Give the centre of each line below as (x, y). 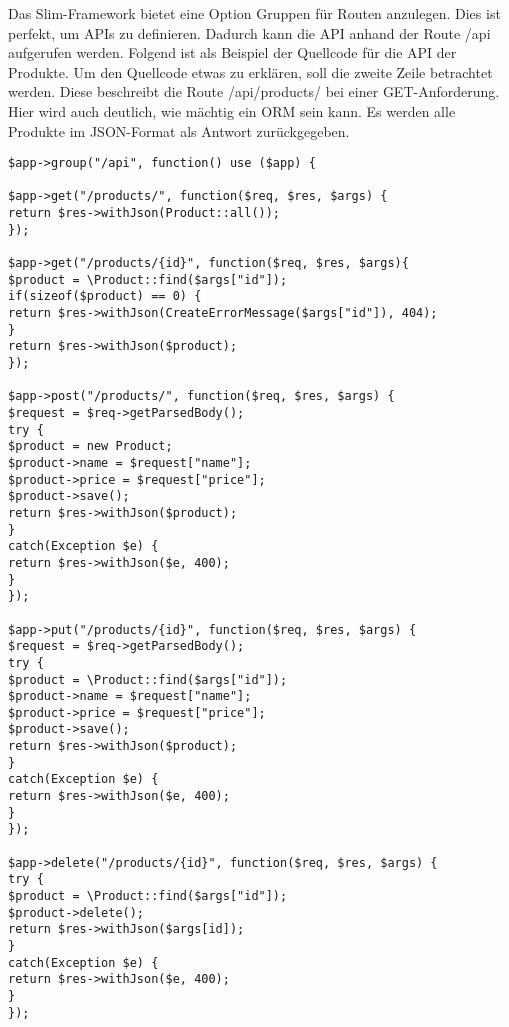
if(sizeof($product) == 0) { (105, 296)
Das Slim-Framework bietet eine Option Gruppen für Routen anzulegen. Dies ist (254, 13)
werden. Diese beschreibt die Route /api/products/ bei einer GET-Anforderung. (254, 91)
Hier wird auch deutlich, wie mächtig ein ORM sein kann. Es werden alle (232, 110)
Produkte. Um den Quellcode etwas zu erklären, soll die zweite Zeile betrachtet (250, 71)
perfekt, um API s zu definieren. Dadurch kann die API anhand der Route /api (249, 32)
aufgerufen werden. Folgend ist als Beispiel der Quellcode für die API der (232, 52)
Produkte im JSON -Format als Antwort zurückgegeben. (179, 130)
